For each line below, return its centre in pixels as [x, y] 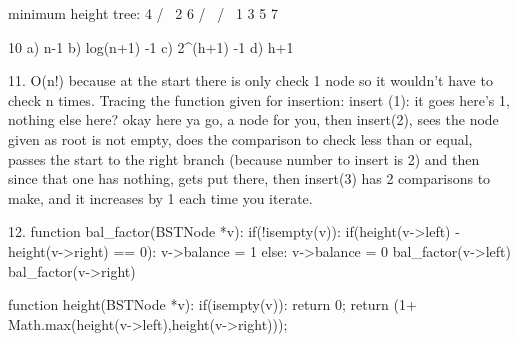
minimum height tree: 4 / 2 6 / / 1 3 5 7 [143, 13]
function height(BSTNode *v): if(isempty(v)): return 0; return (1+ [212, 304]
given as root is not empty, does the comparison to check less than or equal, [240, 138]
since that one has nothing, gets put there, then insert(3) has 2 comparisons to [249, 178]
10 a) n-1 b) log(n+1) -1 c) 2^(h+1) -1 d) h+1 [151, 46]
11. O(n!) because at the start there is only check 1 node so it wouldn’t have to [250, 80]
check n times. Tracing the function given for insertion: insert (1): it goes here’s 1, [259, 99]
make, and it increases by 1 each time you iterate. [160, 197]
